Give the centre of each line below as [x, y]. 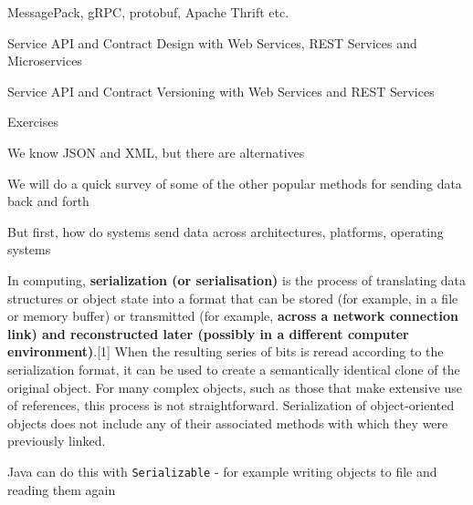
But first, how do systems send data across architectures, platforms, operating [226, 231]
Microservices [45, 61]
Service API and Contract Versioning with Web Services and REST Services [221, 91]
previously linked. [57, 441]
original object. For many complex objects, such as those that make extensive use [235, 387]
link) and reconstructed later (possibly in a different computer [208, 333]
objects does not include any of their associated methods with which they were [228, 423]
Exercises [33, 122]
